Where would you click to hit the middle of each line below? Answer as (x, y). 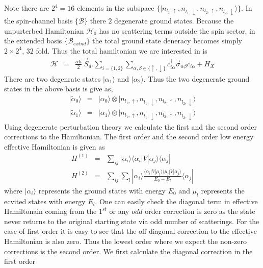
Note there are (27, 8)
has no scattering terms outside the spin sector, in (177, 30)
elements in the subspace (116, 8)
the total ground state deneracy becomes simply (167, 41)
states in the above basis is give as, (59, 89)
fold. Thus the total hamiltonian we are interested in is (122, 50)
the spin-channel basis (38, 21)
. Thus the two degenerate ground (196, 78)
